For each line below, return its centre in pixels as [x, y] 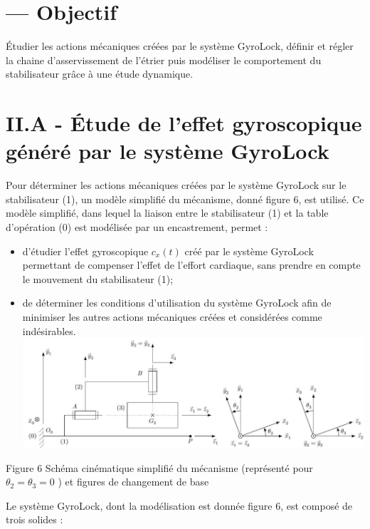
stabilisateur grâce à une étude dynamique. [100, 74]
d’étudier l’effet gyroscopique [85, 251]
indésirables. [49, 330]
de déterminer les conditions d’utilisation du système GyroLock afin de [177, 303]
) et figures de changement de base [133, 482]
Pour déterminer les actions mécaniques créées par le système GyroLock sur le [176, 185]
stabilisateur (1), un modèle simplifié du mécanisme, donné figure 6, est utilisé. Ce [185, 199]
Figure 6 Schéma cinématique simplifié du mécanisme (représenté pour [159, 467]
